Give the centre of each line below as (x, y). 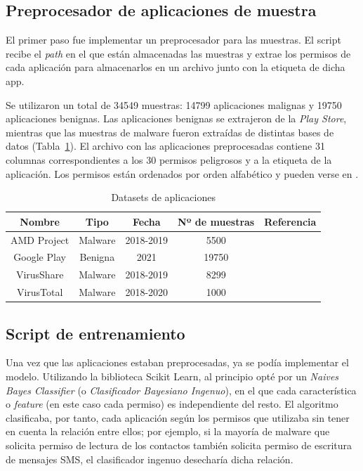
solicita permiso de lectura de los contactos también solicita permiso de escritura (179, 445)
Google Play (40, 257)
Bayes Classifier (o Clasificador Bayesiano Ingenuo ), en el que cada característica (181, 390)
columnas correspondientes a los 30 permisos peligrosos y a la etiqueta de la (169, 159)
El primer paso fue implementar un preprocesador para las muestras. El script (173, 40)
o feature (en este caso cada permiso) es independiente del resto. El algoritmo (172, 404)
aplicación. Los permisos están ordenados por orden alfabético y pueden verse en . (182, 173)
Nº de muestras (216, 221)
